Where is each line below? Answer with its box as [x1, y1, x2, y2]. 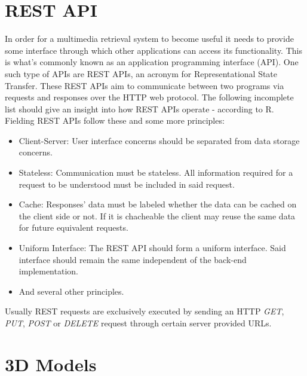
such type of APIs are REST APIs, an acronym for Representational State [5, 67, 278, 80]
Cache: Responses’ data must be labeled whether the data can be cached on [19, 198, 297, 210]
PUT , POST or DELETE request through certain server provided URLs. [5, 317, 272, 329]
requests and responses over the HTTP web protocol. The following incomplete [5, 91, 294, 103]
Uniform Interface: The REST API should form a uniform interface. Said [19, 242, 286, 254]
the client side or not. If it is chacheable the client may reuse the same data [19, 209, 296, 222]
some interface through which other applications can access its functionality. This [5, 44, 302, 56]
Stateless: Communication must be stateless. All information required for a [19, 166, 293, 179]
